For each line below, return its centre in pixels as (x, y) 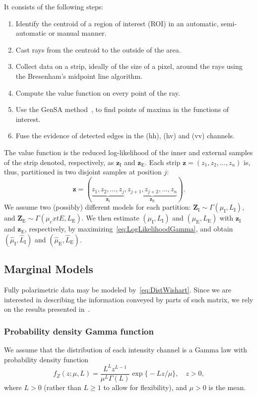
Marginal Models (49, 269)
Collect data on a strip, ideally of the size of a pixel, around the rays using (129, 66)
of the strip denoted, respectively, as (59, 162)
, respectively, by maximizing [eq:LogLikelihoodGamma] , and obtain (129, 229)
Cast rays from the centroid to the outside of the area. (98, 49)
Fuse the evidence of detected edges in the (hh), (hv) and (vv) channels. (125, 136)
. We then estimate (110, 218)
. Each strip (162, 162)
